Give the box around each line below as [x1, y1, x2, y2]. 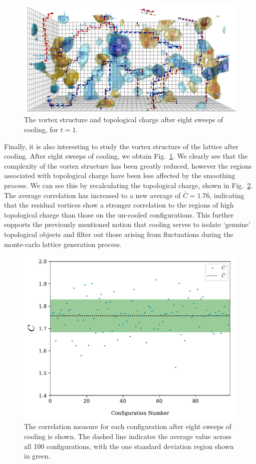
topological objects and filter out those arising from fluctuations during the [4, 229, 234, 239]
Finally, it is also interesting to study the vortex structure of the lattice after [4, 141, 239, 151]
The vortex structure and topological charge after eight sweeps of [24, 114, 224, 125]
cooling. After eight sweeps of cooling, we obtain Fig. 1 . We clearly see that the [4, 151, 248, 161]
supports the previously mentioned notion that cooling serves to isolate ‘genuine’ [4, 219, 251, 230]
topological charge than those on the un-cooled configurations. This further [4, 209, 234, 220]
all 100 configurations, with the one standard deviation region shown [24, 441, 234, 451]
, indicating [210, 190, 245, 200]
